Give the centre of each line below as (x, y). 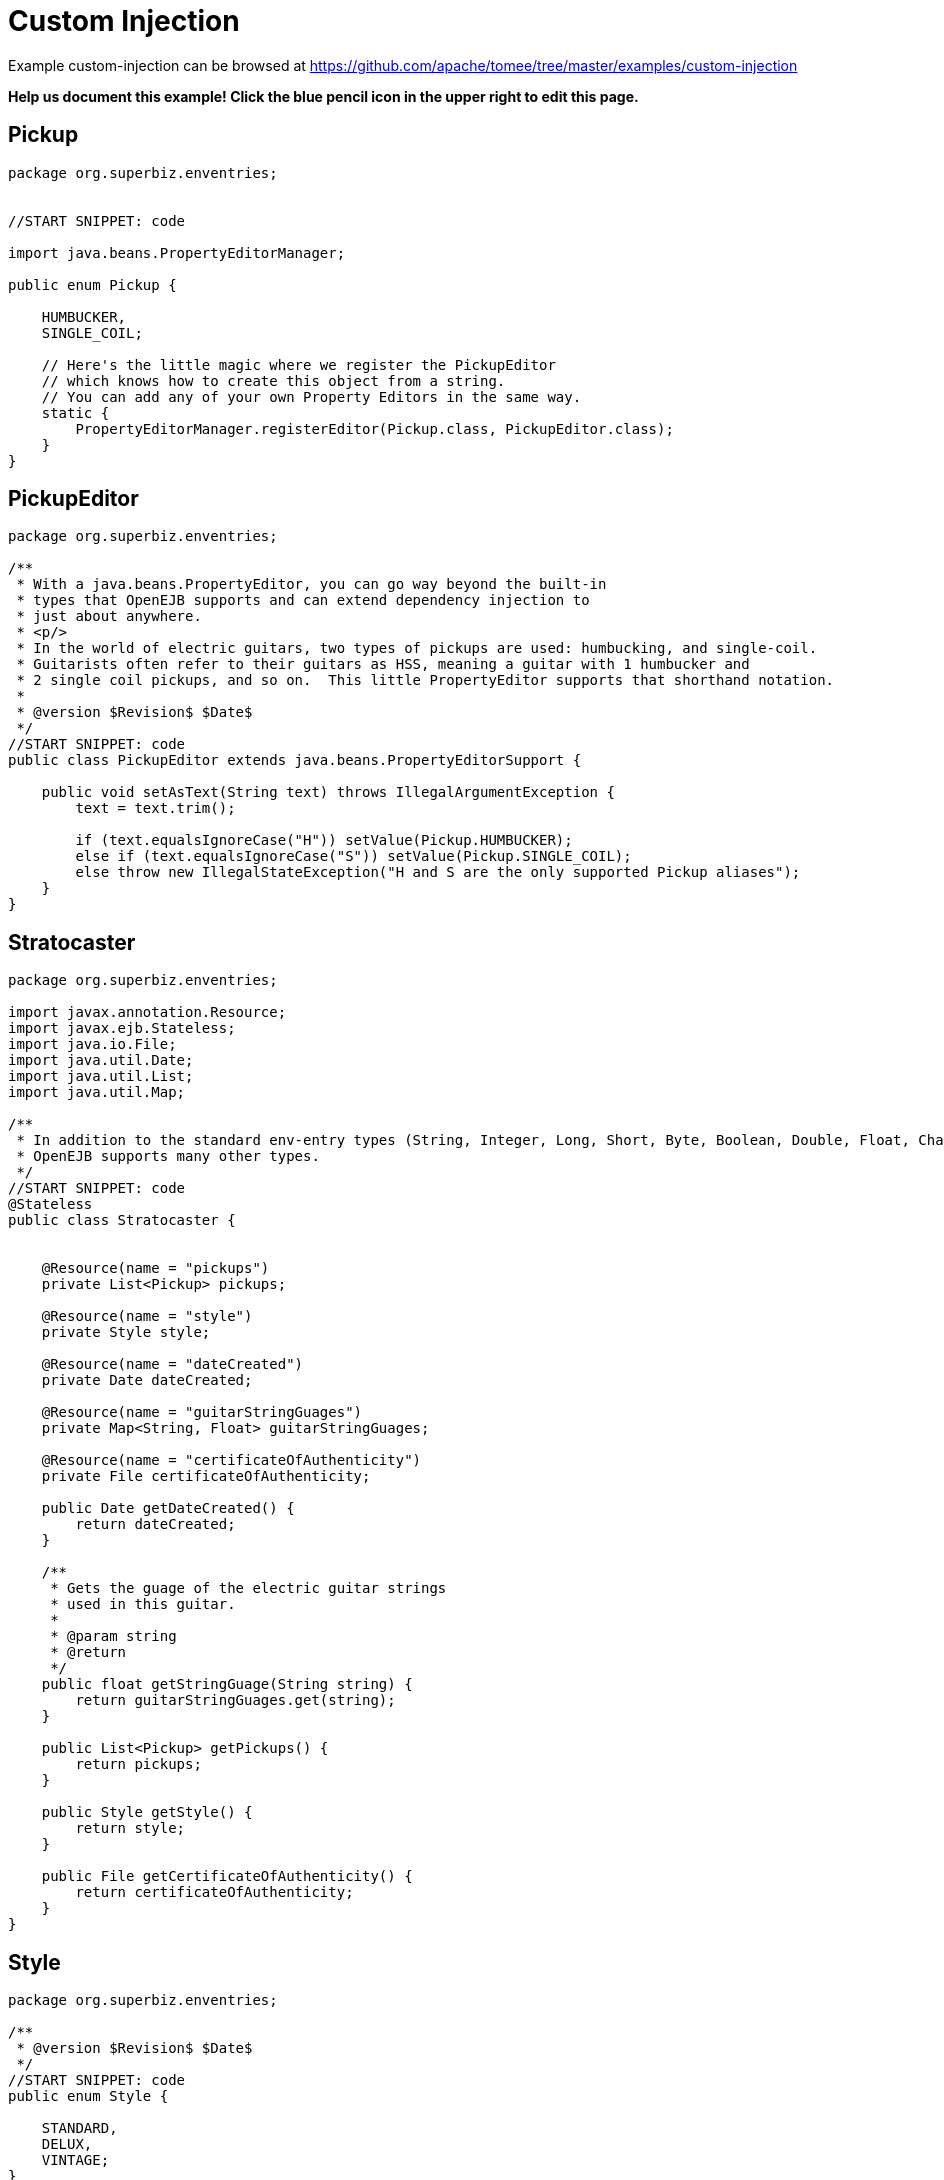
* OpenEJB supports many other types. (168, 1156)
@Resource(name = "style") (147, 1316)
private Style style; (126, 1332)
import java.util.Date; (101, 1060)
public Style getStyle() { (147, 1812)
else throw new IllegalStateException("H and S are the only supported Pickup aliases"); (438, 872)
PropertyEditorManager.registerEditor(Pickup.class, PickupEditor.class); (374, 428)
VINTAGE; (75, 2160)
